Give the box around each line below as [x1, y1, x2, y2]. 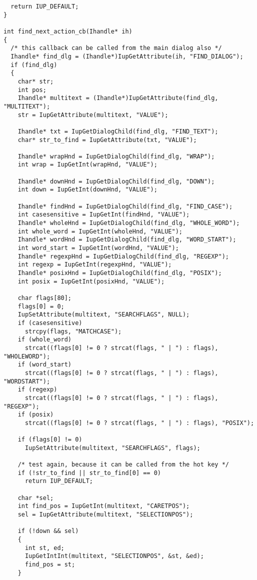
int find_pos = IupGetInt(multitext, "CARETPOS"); [17, 502, 190, 510]
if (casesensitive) [17, 319, 82, 326]
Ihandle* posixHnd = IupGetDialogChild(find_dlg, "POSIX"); [17, 269, 222, 276]
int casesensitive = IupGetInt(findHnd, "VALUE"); [17, 211, 190, 218]
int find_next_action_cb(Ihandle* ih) [3, 27, 132, 35]
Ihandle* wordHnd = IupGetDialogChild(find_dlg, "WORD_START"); [17, 236, 236, 243]
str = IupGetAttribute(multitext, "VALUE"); [17, 111, 168, 118]
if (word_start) [17, 361, 72, 368]
